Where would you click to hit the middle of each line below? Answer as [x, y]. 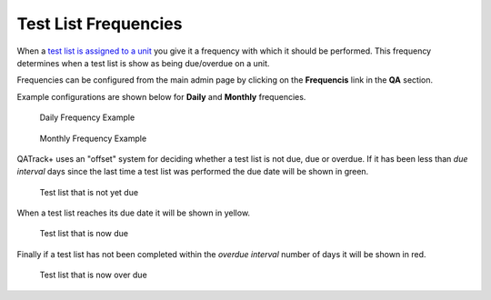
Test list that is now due [84, 234]
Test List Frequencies [100, 24]
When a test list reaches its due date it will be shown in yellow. [133, 213]
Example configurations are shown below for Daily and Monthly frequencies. [161, 96]
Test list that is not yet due [89, 192]
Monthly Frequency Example [93, 138]
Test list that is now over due [93, 275]
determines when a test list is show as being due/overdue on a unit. [143, 63]
